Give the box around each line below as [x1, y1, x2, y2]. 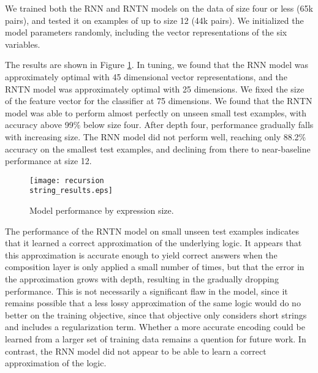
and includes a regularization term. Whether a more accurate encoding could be [5, 320, 305, 333]
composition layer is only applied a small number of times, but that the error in [5, 260, 305, 273]
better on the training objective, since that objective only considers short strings [5, 308, 307, 321]
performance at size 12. [5, 154, 92, 167]
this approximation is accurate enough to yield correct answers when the [5, 248, 278, 261]
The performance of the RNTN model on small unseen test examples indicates [5, 224, 300, 237]
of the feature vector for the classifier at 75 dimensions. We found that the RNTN [5, 94, 312, 107]
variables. [5, 37, 40, 50]
